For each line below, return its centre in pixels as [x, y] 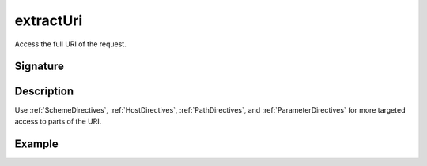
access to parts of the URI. [58, 121]
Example [36, 144]
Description [44, 92]
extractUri [49, 20]
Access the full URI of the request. [70, 44]
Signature [40, 66]
